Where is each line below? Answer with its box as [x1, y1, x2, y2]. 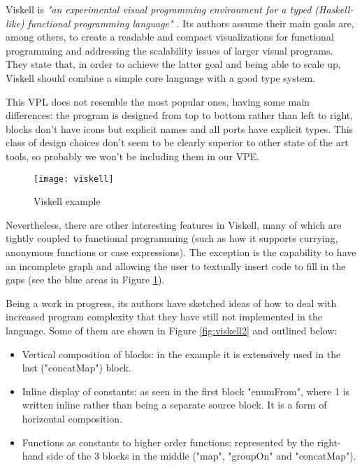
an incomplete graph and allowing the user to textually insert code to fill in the [6, 258, 346, 273]
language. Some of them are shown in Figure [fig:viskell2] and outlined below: [6, 322, 338, 337]
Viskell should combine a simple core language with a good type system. [6, 70, 315, 85]
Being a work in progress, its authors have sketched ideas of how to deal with [6, 295, 337, 310]
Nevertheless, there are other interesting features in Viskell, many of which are [6, 217, 342, 232]
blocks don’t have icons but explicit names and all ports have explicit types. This [6, 121, 354, 136]
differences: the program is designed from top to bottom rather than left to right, [6, 108, 354, 122]
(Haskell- [314, 2, 354, 16]
